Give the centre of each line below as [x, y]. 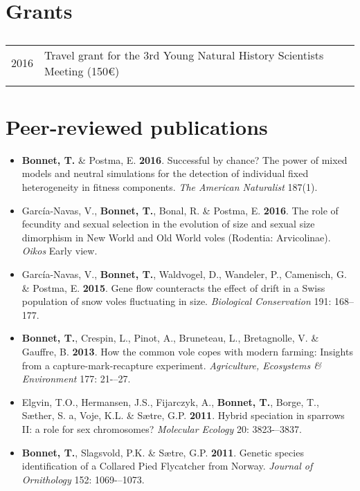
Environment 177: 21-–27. [76, 379]
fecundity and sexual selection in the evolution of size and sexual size [168, 224]
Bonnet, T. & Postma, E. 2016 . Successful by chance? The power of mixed [184, 159]
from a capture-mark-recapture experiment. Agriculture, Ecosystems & [171, 365]
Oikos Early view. [60, 251]
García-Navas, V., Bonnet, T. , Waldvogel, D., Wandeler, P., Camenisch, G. [184, 274]
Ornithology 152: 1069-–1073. [83, 479]
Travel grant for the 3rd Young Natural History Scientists [184, 55]
